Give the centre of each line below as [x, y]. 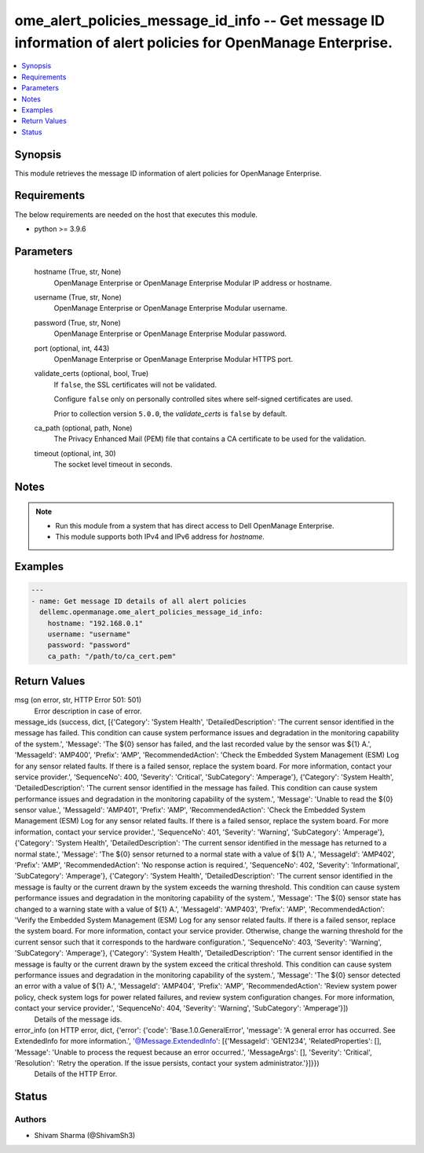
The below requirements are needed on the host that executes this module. [136, 214]
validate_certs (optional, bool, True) [91, 374]
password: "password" [89, 645]
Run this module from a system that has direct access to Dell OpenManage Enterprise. [195, 525]
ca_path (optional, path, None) [83, 428]
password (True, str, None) [78, 322]
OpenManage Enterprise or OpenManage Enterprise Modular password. [170, 333]
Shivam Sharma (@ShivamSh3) [85, 1135]
